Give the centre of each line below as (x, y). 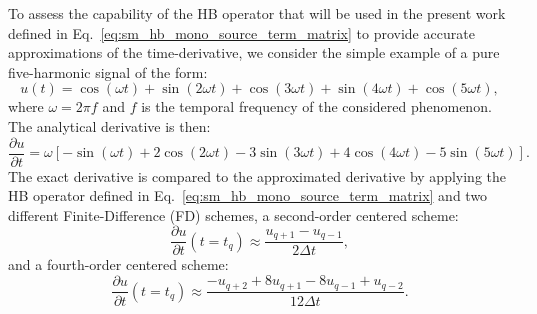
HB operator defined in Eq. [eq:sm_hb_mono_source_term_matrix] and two (248, 195)
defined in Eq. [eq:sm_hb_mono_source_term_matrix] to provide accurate (241, 32)
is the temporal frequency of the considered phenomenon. (316, 106)
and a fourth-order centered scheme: (118, 264)
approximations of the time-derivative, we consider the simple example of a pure (254, 52)
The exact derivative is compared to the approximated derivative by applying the (257, 175)
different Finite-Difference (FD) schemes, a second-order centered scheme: (233, 214)
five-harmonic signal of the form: (108, 71)
